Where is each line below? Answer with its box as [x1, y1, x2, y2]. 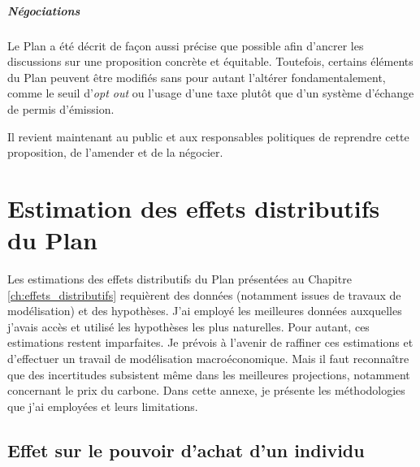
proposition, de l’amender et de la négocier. [7, 144, 223, 161]
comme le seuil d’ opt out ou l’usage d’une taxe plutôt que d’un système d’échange [7, 84, 414, 102]
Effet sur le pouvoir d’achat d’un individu [7, 437, 365, 462]
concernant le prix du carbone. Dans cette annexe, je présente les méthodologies [7, 382, 405, 399]
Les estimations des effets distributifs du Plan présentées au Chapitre [7, 270, 352, 288]
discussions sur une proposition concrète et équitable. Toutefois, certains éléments [7, 53, 414, 70]
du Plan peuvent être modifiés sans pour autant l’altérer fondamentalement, [7, 68, 386, 85]
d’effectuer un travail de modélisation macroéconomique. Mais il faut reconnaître [7, 350, 409, 366]
